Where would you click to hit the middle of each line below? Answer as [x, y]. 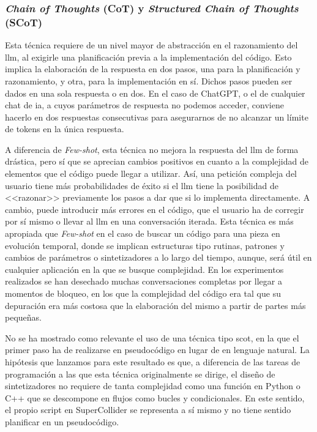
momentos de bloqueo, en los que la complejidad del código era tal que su [143, 293]
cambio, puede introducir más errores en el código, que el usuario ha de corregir [155, 209]
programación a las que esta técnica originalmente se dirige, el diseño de [140, 374]
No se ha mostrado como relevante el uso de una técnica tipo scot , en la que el [152, 337]
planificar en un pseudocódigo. [62, 421]
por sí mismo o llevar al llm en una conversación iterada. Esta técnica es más [149, 221]
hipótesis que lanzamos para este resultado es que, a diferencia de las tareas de [153, 361]
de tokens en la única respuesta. [65, 129]
